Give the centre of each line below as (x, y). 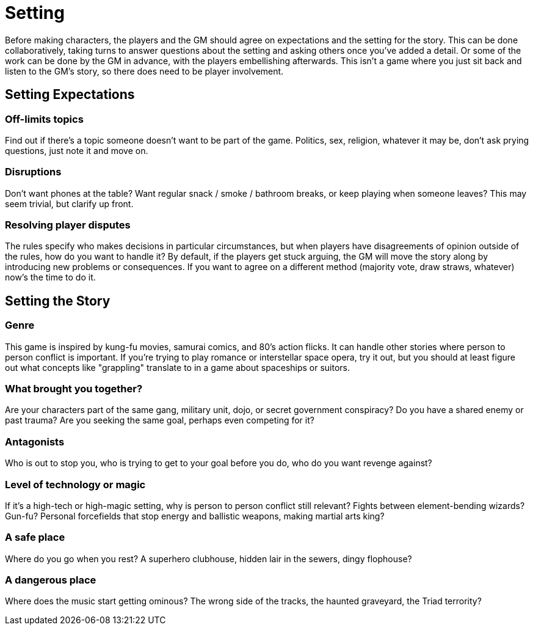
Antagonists (35, 441)
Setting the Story (58, 301)
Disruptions (33, 172)
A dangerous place (51, 580)
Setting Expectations (70, 95)
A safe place (35, 537)
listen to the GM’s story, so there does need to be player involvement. (144, 71)
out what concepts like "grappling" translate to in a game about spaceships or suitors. (178, 367)
